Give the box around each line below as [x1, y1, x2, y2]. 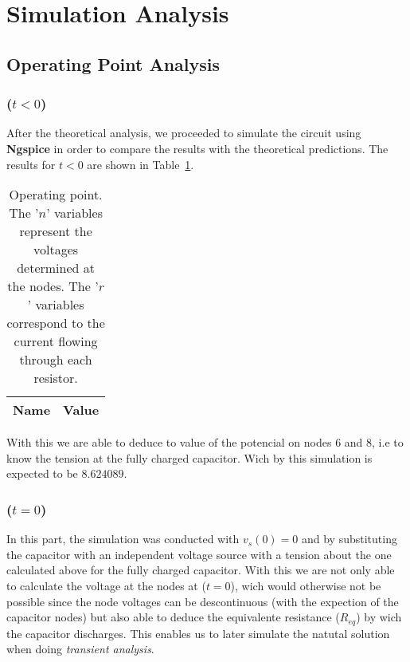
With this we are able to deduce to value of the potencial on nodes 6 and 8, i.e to [6, 434, 404, 451]
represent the [19, 222, 92, 241]
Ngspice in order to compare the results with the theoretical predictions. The [6, 140, 389, 156]
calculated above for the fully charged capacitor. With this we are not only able [6, 562, 395, 578]
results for [6, 156, 56, 172]
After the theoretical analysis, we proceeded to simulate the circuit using [6, 124, 361, 141]
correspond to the [6, 313, 105, 333]
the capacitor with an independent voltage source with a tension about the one [6, 546, 392, 562]
